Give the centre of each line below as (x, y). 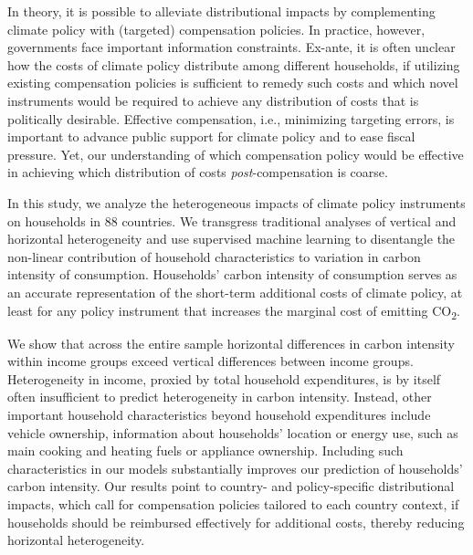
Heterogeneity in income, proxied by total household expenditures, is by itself (224, 378)
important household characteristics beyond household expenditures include (219, 414)
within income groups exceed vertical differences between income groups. (210, 361)
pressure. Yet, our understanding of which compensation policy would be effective (236, 154)
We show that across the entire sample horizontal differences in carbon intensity (231, 343)
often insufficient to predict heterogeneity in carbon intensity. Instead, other (220, 397)
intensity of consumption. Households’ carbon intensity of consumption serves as (232, 274)
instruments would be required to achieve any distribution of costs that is (213, 100)
